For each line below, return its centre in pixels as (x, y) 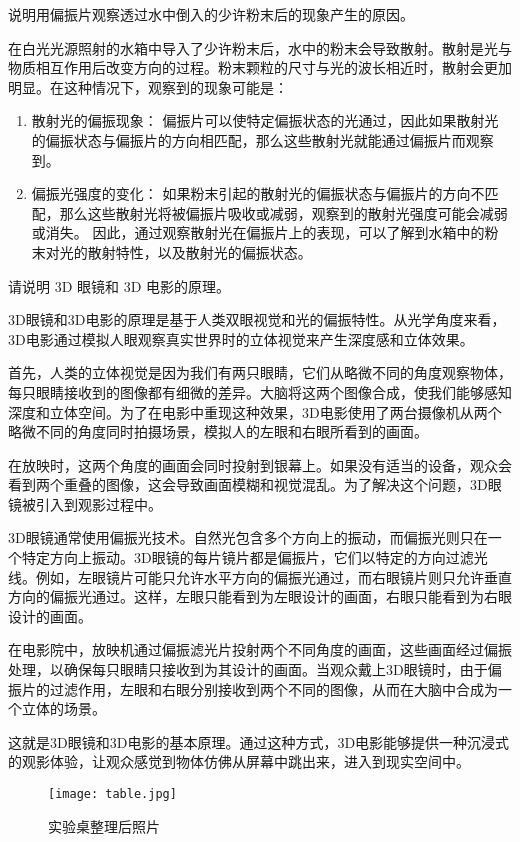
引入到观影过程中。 (98, 503)
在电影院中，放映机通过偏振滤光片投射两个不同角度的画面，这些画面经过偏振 (260, 649)
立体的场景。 (63, 708)
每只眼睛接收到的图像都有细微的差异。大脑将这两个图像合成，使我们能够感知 (260, 391)
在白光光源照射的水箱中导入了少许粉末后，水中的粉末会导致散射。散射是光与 (260, 47)
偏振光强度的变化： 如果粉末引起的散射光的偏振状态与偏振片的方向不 (258, 193)
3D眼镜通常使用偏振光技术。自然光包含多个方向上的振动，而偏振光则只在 (248, 537)
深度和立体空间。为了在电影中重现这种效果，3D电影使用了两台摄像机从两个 (255, 411)
